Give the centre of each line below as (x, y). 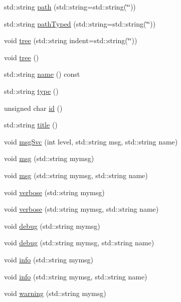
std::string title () (31, 125)
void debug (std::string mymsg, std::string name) (79, 243)
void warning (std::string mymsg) (55, 293)
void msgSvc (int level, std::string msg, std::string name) (91, 141)
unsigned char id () (33, 108)
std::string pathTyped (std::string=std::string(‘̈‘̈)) (80, 23)
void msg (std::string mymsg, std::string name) (76, 175)
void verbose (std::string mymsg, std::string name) (81, 209)
